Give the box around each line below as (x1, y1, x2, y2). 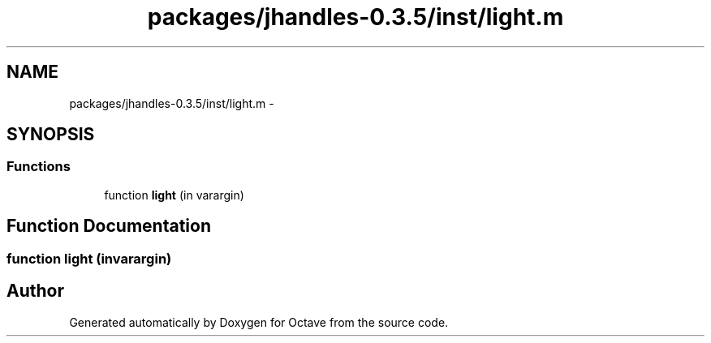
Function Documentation (6, 216, 211, 237)
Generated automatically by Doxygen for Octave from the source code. (69, 315, 449, 329)
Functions (6, 158, 71, 175)
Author (6, 281, 64, 302)
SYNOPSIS (6, 124, 95, 145)
